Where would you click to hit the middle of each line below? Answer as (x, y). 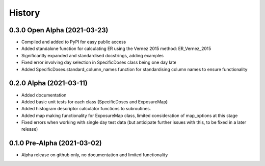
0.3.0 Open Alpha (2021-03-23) (59, 30)
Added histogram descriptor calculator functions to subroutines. (86, 109)
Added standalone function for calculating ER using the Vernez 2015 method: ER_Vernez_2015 (116, 48)
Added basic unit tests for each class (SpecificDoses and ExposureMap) (94, 102)
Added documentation (44, 95)
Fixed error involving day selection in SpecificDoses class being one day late (99, 62)
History (25, 13)
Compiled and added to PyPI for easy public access (74, 42)
